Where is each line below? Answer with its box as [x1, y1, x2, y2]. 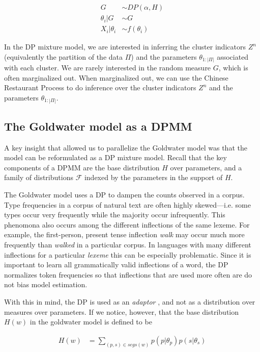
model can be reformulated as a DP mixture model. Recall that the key [4, 152, 227, 163]
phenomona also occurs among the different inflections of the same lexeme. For [4, 219, 250, 230]
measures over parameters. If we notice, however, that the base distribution [4, 306, 239, 317]
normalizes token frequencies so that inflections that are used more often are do [4, 269, 252, 280]
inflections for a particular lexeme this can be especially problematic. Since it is [4, 249, 251, 260]
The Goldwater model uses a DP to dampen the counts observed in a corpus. [4, 189, 245, 200]
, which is [218, 62, 248, 73]
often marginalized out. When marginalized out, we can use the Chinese [4, 72, 228, 83]
